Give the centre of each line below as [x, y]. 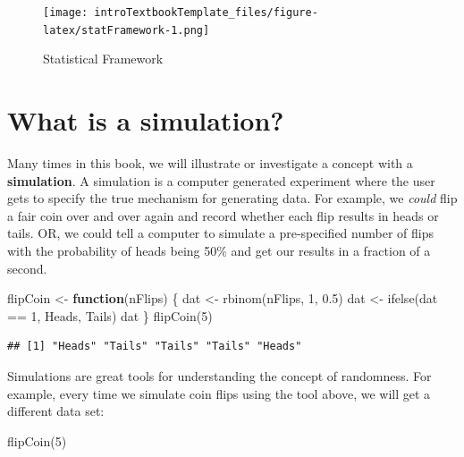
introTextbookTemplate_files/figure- [206, 13]
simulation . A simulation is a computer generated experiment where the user [221, 180]
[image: [66, 13]
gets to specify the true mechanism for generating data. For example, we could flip [232, 198]
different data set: [56, 411]
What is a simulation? [146, 120]
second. [27, 268]
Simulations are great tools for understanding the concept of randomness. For [219, 375]
